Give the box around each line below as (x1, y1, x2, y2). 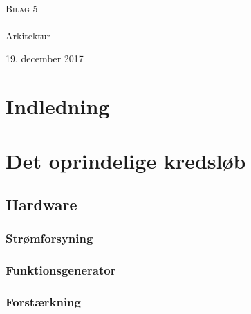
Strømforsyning (6, 230, 93, 247)
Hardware (6, 194, 77, 215)
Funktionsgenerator (6, 261, 116, 279)
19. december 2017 (6, 51, 84, 66)
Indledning (6, 92, 110, 120)
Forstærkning (6, 293, 81, 311)
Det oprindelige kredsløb (6, 146, 246, 174)
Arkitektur (6, 28, 51, 42)
